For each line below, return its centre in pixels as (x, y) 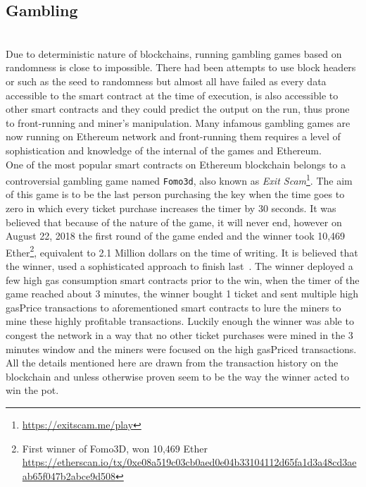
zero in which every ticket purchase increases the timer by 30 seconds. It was (171, 208)
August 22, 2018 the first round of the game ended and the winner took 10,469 (176, 236)
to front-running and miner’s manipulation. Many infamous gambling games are (178, 122)
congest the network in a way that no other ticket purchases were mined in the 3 (179, 335)
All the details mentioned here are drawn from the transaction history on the (172, 363)
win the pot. (32, 390)
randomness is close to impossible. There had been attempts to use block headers (181, 67)
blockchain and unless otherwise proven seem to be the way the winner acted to (178, 376)
